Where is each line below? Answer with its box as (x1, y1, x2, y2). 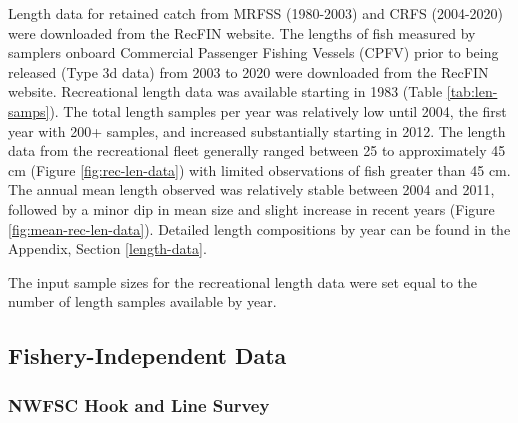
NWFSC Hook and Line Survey (8, 392, 270, 417)
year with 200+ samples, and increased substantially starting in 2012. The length (8, 120, 506, 141)
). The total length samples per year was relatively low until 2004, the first (49, 100, 507, 121)
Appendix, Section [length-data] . (8, 238, 207, 259)
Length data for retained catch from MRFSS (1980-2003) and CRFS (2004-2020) (8, 3, 503, 23)
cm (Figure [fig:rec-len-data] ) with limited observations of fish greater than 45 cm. (8, 159, 511, 180)
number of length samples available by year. (8, 291, 277, 312)
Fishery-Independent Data (8, 340, 287, 371)
